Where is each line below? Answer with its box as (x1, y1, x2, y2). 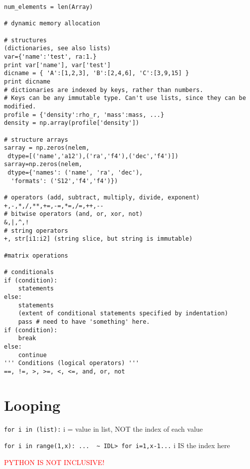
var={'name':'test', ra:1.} (4, 53, 97, 60)
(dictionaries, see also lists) (4, 45, 111, 52)
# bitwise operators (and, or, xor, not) (4, 210, 143, 218)
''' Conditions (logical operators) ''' (4, 360, 140, 367)
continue (18, 351, 47, 359)
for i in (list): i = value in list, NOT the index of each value (4, 423, 203, 434)
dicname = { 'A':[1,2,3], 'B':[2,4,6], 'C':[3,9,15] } (4, 70, 189, 77)
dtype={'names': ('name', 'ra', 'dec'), (7, 169, 143, 177)
